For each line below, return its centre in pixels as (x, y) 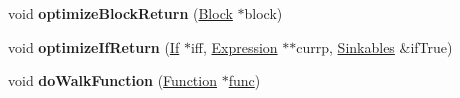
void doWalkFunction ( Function (112, 80)
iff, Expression (234, 46)
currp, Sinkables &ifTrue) (374, 46)
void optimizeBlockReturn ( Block (120, 13)
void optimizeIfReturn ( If (94, 46)
